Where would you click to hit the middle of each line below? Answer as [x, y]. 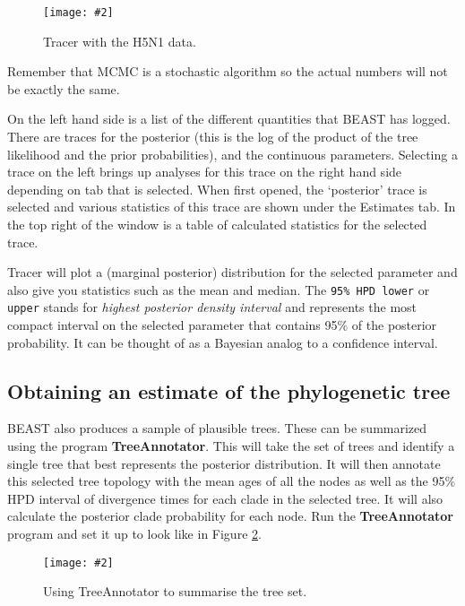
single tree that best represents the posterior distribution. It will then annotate [224, 463]
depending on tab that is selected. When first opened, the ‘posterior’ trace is [217, 189]
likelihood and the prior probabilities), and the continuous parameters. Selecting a [232, 154]
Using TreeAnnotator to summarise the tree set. [175, 591]
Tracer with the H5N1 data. [120, 41]
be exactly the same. [64, 88]
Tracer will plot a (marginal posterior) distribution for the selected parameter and [232, 272]
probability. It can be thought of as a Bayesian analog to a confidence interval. [223, 342]
